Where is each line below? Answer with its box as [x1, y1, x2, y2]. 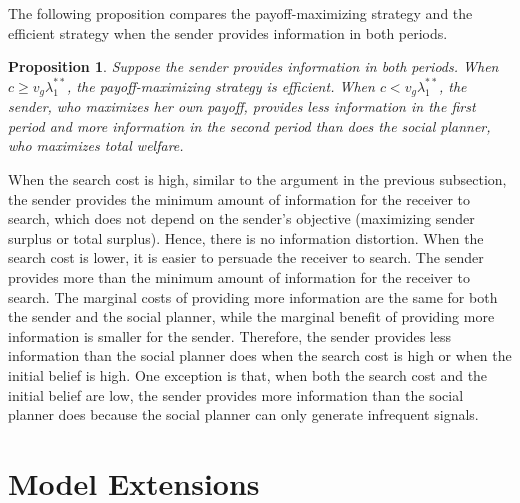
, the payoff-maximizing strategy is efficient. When [67, 75, 375, 96]
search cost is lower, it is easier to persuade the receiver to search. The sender [8, 247, 484, 268]
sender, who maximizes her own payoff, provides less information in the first [8, 96, 476, 117]
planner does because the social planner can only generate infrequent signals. [8, 404, 479, 425]
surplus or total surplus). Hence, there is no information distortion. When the [8, 227, 484, 248]
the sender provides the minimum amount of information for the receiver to [8, 188, 470, 209]
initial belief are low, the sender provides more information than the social [8, 384, 464, 405]
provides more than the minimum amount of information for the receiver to [8, 266, 470, 287]
